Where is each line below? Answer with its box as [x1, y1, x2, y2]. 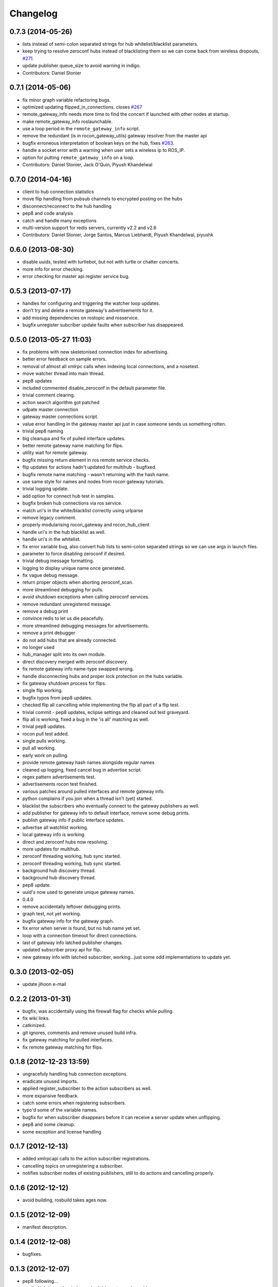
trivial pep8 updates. [22, 723, 66, 729]
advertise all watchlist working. [22, 824, 89, 830]
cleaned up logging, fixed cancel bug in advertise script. [22, 767, 142, 773]
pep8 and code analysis [22, 210, 74, 216]
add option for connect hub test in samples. [22, 493, 115, 499]
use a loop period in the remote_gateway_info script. [22, 126, 140, 132]
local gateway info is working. [22, 831, 86, 838]
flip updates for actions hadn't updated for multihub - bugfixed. [22, 464, 157, 471]
